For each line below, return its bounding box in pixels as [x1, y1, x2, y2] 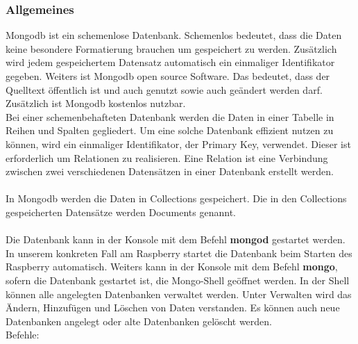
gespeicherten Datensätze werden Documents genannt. [6, 204, 236, 219]
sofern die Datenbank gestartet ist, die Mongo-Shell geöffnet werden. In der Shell [6, 272, 350, 287]
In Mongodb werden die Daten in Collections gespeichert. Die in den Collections [6, 191, 347, 206]
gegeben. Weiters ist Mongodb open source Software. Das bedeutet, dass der [6, 69, 330, 83]
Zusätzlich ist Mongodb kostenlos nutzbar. [6, 96, 186, 110]
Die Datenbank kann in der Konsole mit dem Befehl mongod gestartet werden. [6, 232, 346, 247]
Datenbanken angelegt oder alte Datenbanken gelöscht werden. [6, 313, 272, 328]
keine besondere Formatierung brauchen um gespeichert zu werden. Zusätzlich [6, 41, 337, 56]
